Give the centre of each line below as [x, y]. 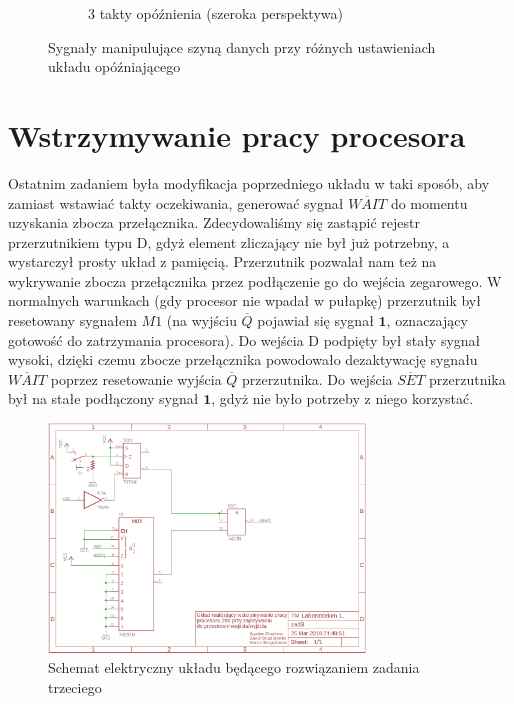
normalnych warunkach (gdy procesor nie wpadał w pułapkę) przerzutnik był [244, 300]
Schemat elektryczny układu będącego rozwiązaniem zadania [234, 667]
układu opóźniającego [114, 66]
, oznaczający [427, 320]
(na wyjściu [201, 320]
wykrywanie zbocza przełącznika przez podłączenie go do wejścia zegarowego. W [255, 280]
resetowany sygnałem [72, 320]
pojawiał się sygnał [315, 320]
